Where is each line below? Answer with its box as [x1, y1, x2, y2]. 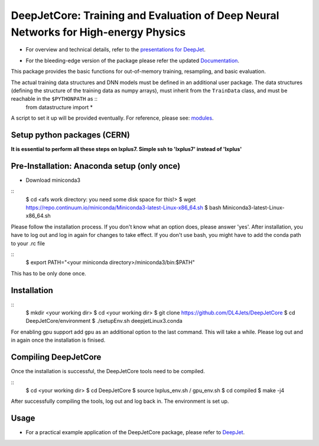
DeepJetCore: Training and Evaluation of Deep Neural [11, 9, 279, 22]
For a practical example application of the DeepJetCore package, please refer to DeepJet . [25, 429, 245, 436]
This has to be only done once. [11, 269, 87, 277]
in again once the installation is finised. [11, 336, 106, 344]
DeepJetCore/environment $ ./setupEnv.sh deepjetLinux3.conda [25, 317, 183, 325]
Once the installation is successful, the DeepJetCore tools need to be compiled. [11, 368, 205, 375]
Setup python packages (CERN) [11, 130, 130, 140]
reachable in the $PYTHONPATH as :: [11, 95, 97, 102]
